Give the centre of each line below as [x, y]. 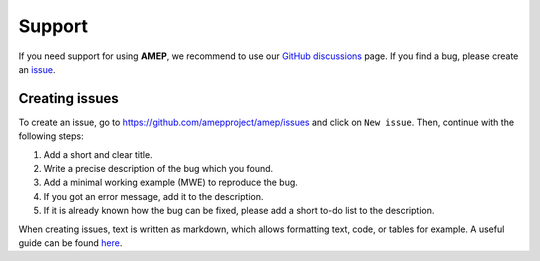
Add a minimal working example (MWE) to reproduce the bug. [171, 182]
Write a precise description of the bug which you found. [158, 169]
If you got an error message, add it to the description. [153, 196]
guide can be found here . [70, 242]
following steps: [51, 136]
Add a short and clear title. [98, 154]
